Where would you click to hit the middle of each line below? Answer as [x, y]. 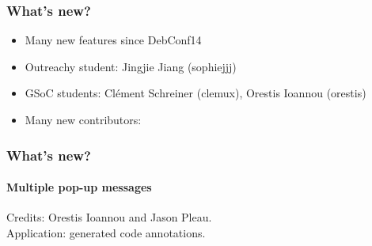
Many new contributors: [83, 119]
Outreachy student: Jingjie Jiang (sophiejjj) [131, 66]
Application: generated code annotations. [106, 232]
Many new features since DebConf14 [113, 40]
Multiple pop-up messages [79, 187]
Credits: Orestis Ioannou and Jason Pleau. [109, 217]
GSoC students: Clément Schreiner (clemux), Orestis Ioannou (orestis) [195, 93]
